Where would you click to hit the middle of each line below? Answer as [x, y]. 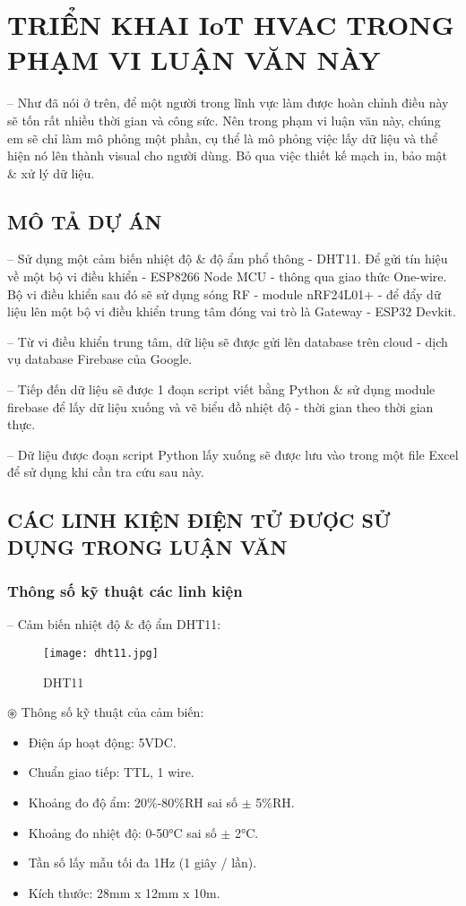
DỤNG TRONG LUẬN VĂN [147, 546]
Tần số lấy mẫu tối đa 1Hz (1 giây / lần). [142, 863]
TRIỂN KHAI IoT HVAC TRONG [231, 25]
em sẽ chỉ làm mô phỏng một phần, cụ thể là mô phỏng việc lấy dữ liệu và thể [223, 138]
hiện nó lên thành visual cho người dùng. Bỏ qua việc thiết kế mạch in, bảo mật [228, 155]
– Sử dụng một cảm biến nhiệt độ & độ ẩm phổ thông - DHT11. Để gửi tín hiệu [228, 259]
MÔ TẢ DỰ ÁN [85, 221]
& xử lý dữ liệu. [51, 173]
